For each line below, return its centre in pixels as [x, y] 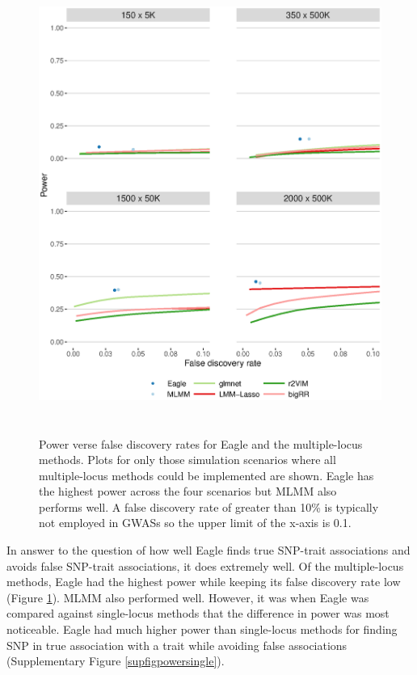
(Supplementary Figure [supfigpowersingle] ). [116, 661]
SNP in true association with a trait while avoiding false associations [177, 645]
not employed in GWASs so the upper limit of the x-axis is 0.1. [195, 523]
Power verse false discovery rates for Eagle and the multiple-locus [201, 443]
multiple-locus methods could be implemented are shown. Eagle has [206, 475]
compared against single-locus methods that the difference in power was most [198, 613]
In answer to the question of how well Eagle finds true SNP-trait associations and [208, 550]
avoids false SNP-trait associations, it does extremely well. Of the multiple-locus [205, 565]
